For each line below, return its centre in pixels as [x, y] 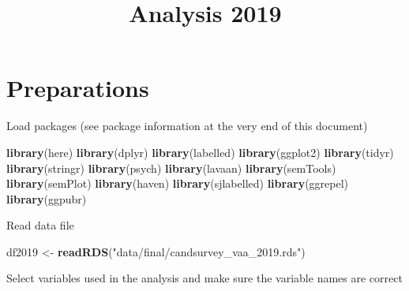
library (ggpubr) [47, 198]
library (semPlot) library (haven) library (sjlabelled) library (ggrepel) [178, 183]
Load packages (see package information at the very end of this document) [187, 126]
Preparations [78, 88]
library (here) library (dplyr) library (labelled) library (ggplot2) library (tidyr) [200, 152]
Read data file [40, 225]
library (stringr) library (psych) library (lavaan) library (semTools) [171, 168]
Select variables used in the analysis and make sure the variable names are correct [204, 278]
